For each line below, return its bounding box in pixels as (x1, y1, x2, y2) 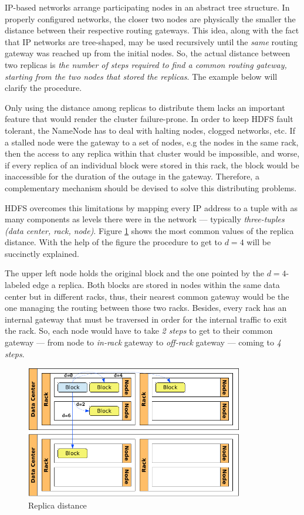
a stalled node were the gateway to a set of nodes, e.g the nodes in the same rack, (5, 135, 299, 148)
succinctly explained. (5, 247, 79, 259)
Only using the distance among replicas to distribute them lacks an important (5, 101, 285, 113)
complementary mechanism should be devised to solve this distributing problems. (5, 181, 297, 194)
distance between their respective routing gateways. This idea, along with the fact (5, 24, 299, 36)
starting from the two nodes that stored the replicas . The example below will (5, 70, 278, 82)
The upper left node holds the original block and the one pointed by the (5, 267, 264, 279)
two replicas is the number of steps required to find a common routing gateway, (5, 58, 287, 70)
